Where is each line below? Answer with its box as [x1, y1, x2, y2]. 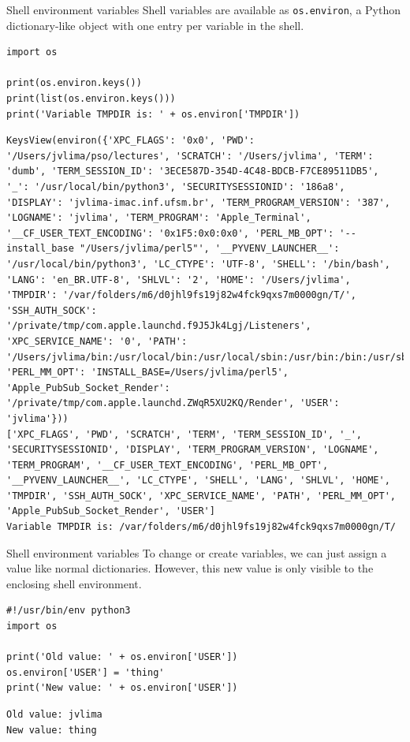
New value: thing [6, 724, 97, 736]
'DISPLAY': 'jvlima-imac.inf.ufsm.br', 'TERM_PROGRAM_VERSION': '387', [6, 196, 390, 208]
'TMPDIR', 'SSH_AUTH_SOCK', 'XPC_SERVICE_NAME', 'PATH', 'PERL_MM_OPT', [6, 490, 396, 502]
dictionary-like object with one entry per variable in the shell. [6, 17, 304, 33]
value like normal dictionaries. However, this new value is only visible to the [6, 560, 374, 576]
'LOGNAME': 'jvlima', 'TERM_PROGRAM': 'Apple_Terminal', [6, 212, 311, 224]
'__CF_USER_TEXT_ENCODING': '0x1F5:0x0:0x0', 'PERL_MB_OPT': [6, 227, 334, 239]
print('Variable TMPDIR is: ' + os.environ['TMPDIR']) [6, 108, 300, 120]
